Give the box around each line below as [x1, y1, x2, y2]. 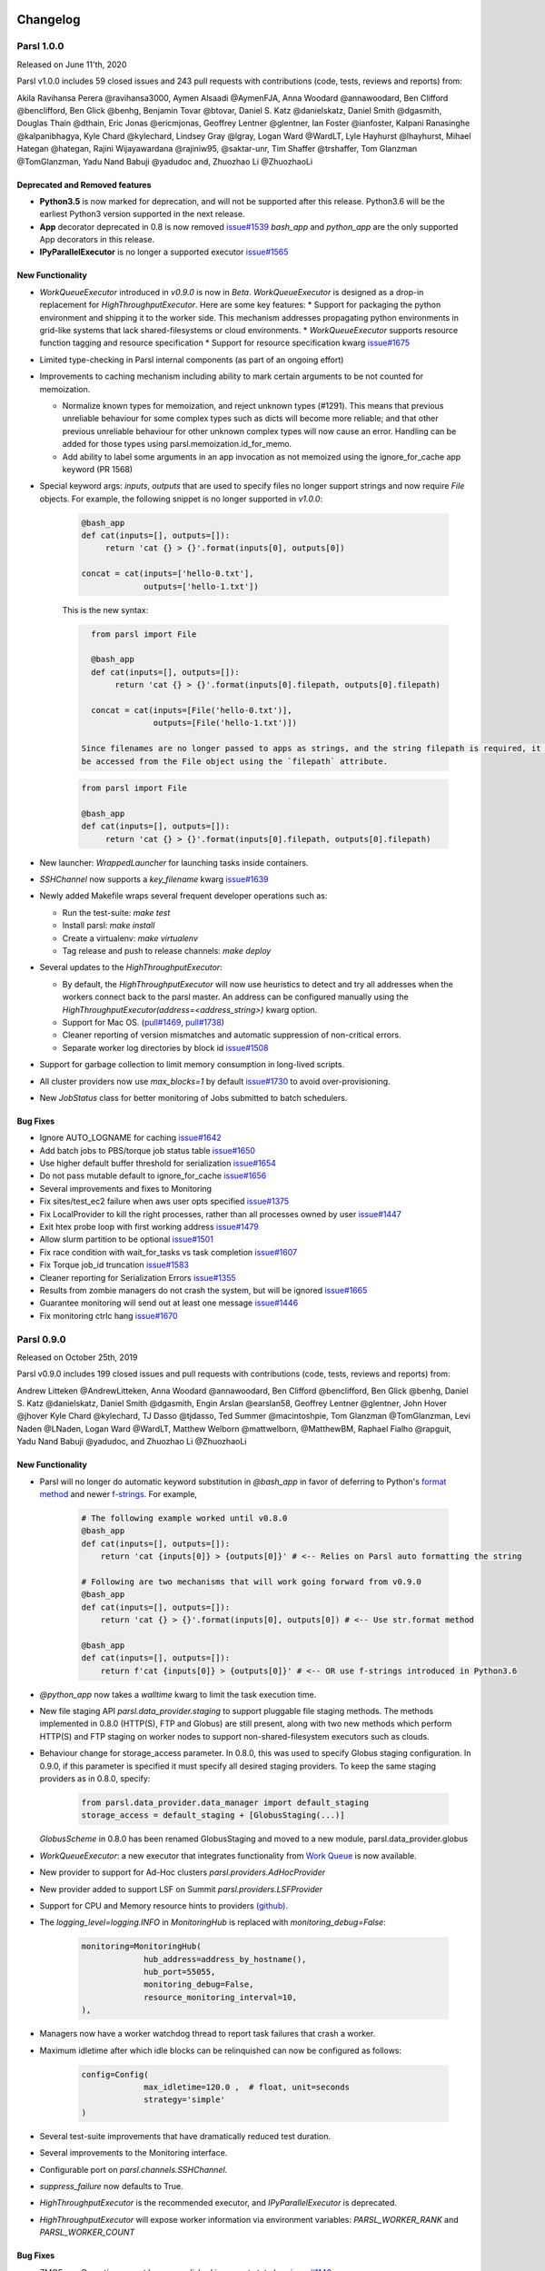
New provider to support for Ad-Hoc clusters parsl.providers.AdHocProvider [39, 1867, 326, 1878]
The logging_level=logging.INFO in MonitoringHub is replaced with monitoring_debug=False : [39, 1917, 386, 1928]
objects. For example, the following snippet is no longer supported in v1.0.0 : [39, 493, 322, 504]
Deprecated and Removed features [16, 179, 152, 190]
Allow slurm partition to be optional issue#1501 [39, 1234, 213, 1245]
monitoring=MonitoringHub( [81, 1941, 202, 1952]
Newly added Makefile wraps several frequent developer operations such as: [39, 890, 328, 901]
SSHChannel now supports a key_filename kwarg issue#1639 [39, 874, 269, 885]
